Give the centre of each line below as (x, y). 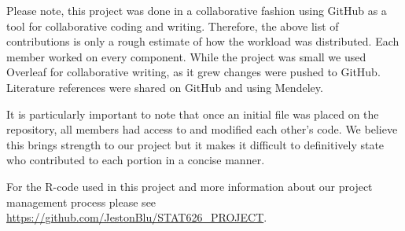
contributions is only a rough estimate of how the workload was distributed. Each (203, 41)
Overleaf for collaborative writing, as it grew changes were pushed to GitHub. (193, 72)
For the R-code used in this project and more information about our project (190, 186)
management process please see (81, 202)
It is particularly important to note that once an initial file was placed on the (193, 114)
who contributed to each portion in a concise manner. (136, 160)
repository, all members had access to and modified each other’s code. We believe (202, 129)
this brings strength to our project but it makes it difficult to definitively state (195, 144)
